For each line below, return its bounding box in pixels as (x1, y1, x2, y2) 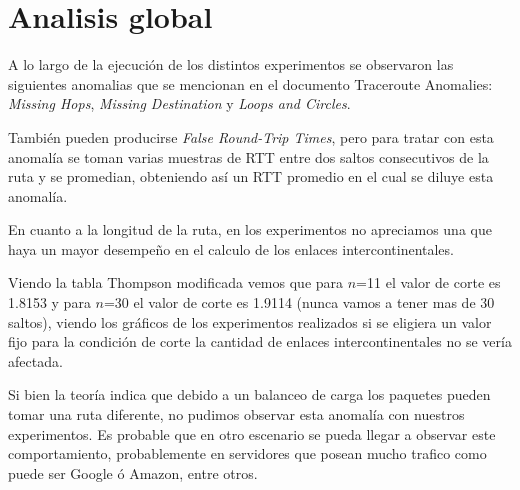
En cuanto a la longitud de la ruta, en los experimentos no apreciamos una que (8, 219, 492, 240)
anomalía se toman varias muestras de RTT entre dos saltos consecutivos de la (8, 146, 489, 167)
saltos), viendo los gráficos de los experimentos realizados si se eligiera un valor (8, 311, 492, 332)
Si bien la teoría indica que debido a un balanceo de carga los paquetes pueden (8, 384, 491, 405)
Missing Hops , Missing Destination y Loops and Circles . (8, 93, 351, 114)
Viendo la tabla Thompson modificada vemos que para (8, 272, 344, 293)
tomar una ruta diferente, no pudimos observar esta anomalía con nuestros (8, 404, 465, 425)
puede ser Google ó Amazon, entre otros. (8, 462, 258, 483)
